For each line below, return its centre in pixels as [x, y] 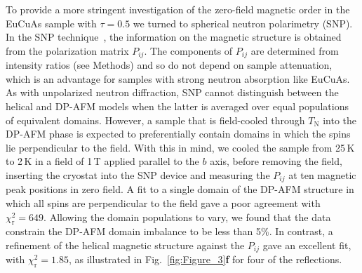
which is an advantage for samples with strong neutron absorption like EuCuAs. [178, 78]
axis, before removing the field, [276, 161]
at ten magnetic [322, 174]
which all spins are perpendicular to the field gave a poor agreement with [163, 203]
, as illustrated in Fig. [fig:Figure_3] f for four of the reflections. [205, 259]
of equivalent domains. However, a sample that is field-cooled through [155, 120]
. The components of [188, 50]
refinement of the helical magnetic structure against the [125, 245]
